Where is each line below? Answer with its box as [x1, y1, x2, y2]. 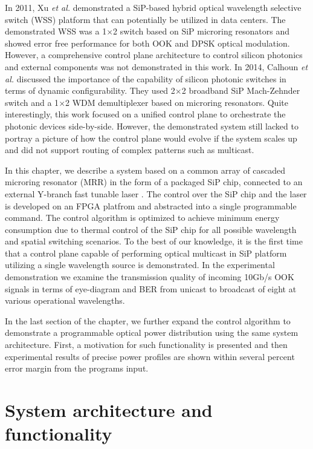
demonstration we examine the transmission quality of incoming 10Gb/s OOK [5, 270, 294, 283]
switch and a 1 [5, 96, 59, 108]
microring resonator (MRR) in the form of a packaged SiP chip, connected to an [5, 175, 303, 188]
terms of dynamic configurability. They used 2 [5, 84, 175, 97]
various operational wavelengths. [5, 294, 125, 307]
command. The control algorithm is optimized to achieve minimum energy [5, 211, 280, 224]
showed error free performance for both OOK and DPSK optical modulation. [5, 36, 290, 49]
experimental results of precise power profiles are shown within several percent [5, 350, 295, 362]
